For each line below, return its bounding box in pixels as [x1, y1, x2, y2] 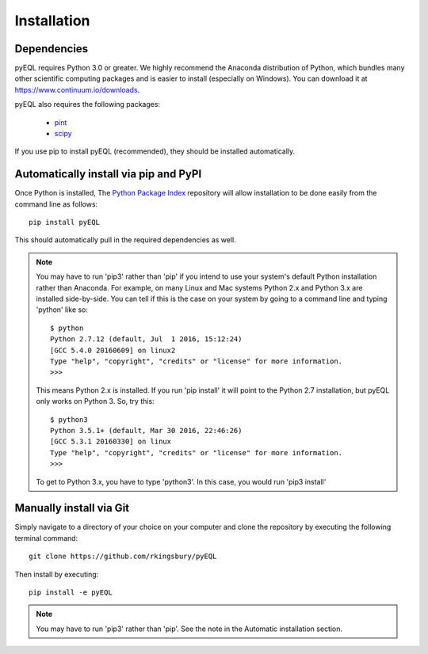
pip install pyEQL [29, 218, 101, 227]
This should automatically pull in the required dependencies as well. [14, 235, 237, 245]
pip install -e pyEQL [29, 587, 113, 597]
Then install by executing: [14, 569, 99, 579]
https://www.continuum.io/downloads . [14, 85, 140, 94]
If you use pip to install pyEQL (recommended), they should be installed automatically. [14, 146, 296, 156]
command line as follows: [14, 199, 98, 209]
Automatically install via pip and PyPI [14, 167, 202, 181]
